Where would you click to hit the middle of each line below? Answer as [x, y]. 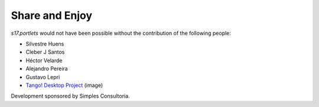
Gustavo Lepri [43, 77]
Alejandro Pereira [47, 69]
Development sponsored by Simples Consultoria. [70, 96]
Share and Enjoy [52, 15]
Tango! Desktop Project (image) [64, 85]
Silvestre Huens [45, 44]
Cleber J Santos [45, 52]
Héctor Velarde [44, 60]
